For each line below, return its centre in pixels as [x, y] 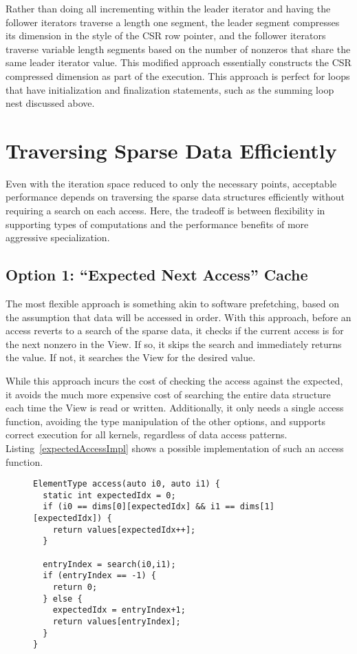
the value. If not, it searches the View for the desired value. [131, 357]
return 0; [75, 587]
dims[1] [257, 507]
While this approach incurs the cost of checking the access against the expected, [174, 381]
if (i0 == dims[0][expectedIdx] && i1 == [139, 507]
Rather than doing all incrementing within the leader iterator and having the [168, 8]
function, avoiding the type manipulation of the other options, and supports [166, 421]
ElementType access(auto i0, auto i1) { [127, 484]
